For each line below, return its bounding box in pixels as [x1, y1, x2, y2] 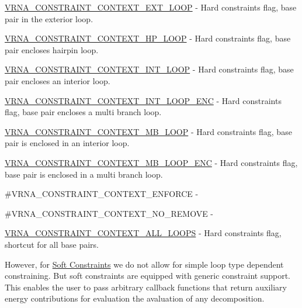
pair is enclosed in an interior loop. [5, 137, 130, 149]
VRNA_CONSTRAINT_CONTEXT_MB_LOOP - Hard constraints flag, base [5, 125, 292, 137]
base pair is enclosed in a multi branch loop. [5, 168, 163, 180]
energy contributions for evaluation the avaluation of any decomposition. [5, 292, 265, 304]
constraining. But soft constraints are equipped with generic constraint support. [5, 269, 290, 282]
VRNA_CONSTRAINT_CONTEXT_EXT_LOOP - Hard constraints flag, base [5, 1, 297, 13]
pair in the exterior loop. [5, 12, 93, 25]
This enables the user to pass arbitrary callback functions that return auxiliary [5, 281, 287, 293]
